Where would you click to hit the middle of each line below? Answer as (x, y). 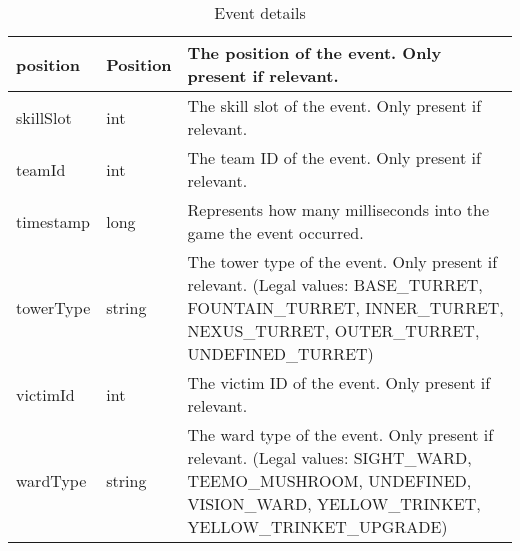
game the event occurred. (275, 232)
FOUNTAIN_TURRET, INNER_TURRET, (345, 307)
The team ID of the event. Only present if (334, 157)
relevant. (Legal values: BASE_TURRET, (335, 284)
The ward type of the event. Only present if (340, 434)
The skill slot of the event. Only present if (334, 105)
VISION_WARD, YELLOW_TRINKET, (334, 503)
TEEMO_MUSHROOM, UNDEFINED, (329, 480)
